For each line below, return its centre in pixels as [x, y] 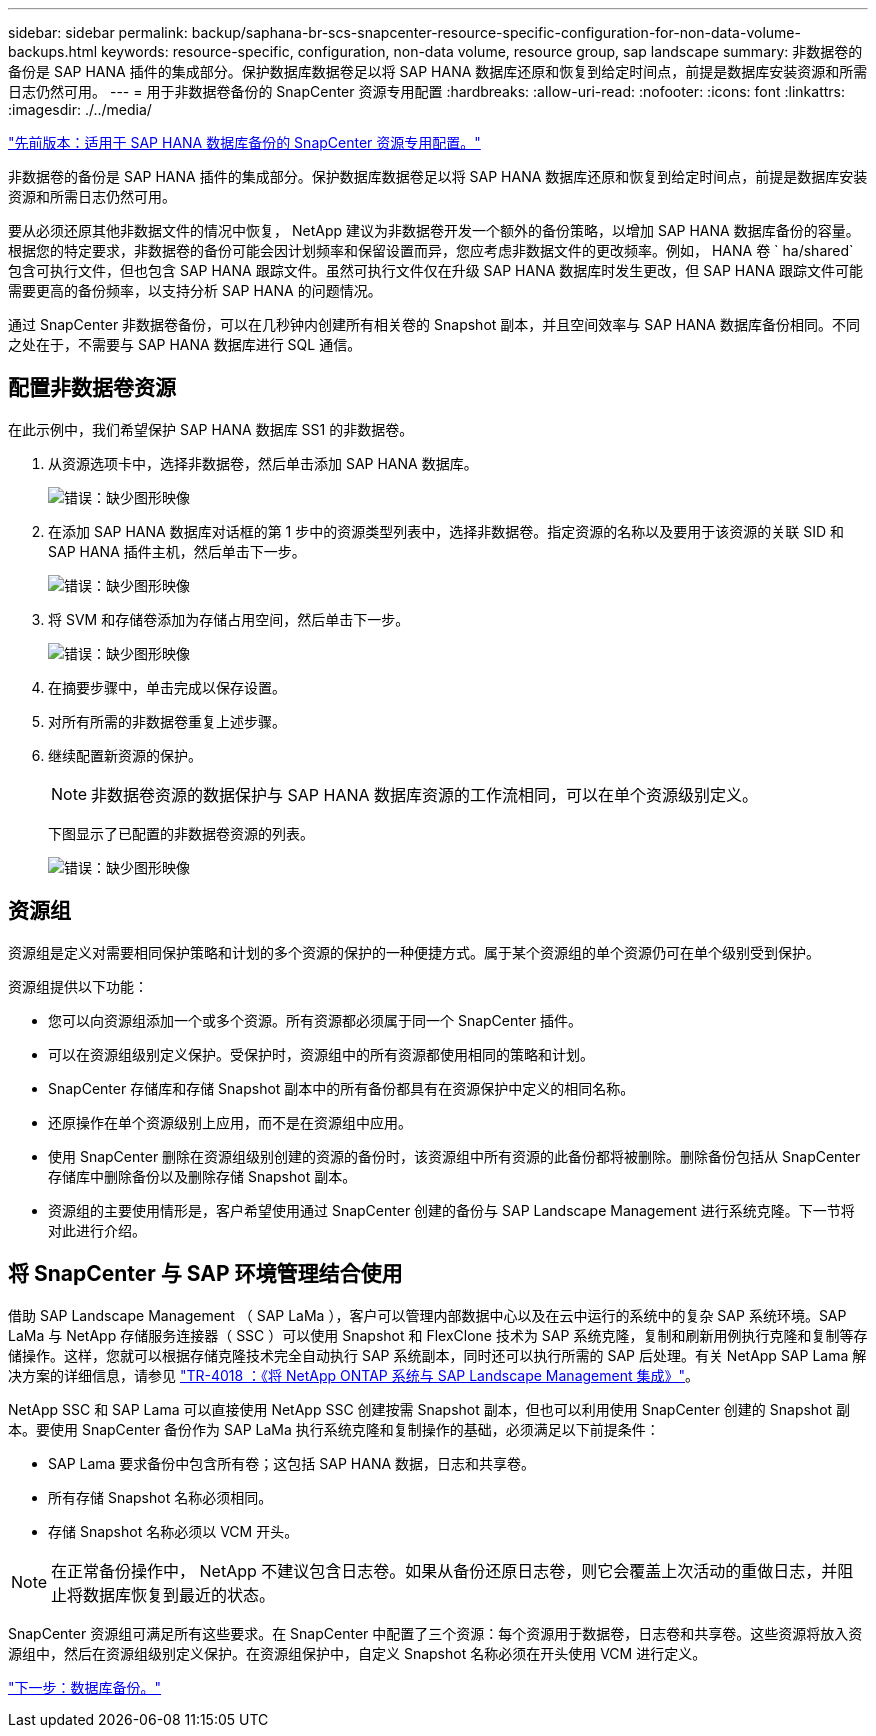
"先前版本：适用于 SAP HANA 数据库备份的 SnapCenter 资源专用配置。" [244, 142]
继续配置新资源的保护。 [125, 755]
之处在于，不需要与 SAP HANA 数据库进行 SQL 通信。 [185, 344]
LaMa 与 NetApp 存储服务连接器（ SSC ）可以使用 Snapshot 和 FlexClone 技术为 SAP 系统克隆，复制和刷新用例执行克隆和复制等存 [438, 1335]
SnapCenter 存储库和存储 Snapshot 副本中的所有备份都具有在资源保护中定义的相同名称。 [341, 1088]
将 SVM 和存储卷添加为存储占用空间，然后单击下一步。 [229, 619]
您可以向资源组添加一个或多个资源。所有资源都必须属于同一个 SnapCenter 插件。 [315, 1020]
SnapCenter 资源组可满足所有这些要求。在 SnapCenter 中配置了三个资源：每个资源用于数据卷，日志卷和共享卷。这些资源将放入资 [435, 1633]
